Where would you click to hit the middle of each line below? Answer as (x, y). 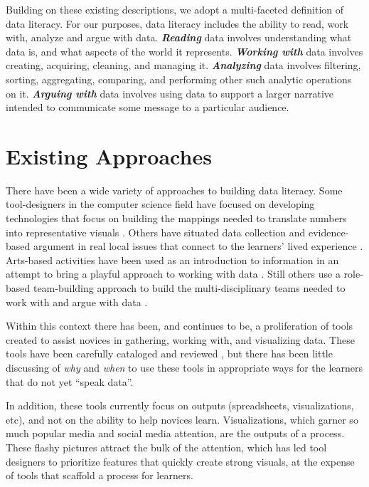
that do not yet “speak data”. (70, 381)
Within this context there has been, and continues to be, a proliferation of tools (180, 326)
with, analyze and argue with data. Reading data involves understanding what (179, 37)
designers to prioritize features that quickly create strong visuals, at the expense (180, 461)
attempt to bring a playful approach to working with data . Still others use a (173, 274)
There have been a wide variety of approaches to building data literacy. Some (174, 190)
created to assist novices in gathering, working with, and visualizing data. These (180, 339)
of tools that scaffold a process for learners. (100, 475)
